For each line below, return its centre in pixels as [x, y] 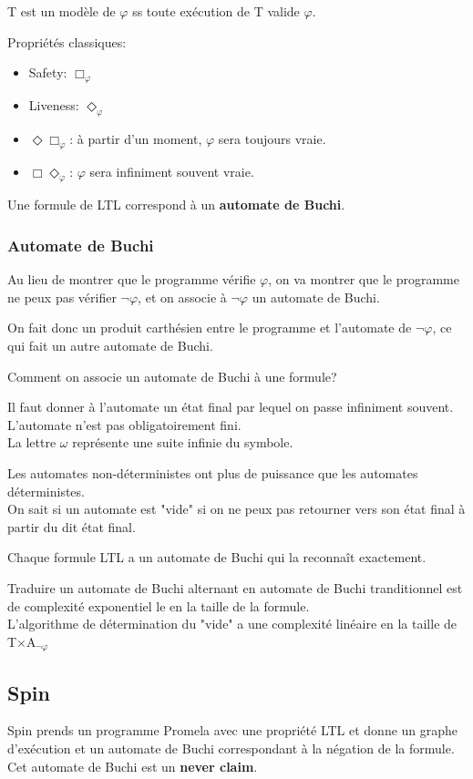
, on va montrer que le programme [364, 279]
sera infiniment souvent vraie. [172, 171]
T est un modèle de [62, 11]
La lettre [32, 442]
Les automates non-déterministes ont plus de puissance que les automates [213, 472]
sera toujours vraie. [272, 138]
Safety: [48, 72]
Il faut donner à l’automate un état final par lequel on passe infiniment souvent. [231, 407]
